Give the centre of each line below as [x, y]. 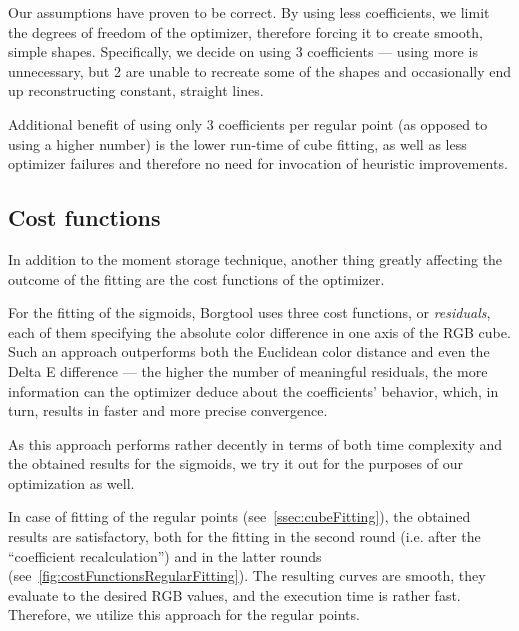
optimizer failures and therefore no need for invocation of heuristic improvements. [258, 163]
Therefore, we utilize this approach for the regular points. [184, 614]
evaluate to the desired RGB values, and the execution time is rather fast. [234, 594]
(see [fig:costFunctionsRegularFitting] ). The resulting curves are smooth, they [247, 575]
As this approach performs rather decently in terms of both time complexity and [255, 443]
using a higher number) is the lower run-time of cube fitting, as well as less [237, 143]
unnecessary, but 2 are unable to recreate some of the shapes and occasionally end [260, 70]
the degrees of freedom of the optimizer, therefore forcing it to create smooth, [245, 31]
